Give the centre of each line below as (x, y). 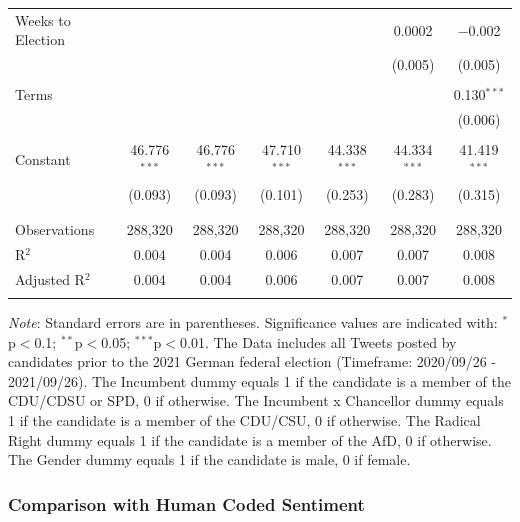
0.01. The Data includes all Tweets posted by (318, 341)
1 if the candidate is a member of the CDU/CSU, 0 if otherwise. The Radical (244, 420)
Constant (43, 159)
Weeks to (43, 19)
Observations (55, 229)
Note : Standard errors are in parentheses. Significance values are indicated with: (253, 322)
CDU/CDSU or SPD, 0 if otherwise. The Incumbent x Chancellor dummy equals (256, 400)
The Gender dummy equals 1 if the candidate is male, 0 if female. (209, 459)
